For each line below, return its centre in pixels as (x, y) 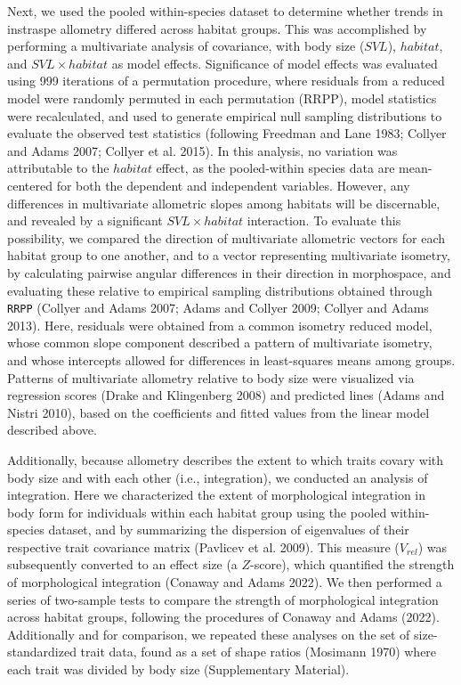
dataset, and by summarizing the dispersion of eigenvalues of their (229, 530)
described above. (52, 430)
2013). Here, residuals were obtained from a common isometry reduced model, (220, 325)
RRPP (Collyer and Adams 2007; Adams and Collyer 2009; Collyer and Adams (218, 308)
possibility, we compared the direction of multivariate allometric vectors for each (226, 237)
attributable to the (58, 168)
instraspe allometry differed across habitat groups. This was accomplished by (217, 28)
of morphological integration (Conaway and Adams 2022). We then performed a (225, 582)
